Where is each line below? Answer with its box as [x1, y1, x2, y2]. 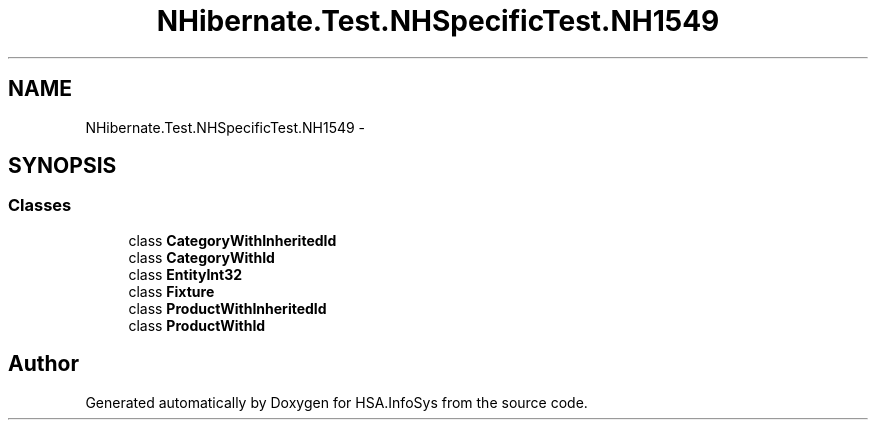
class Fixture [128, 282, 215, 300]
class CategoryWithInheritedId [128, 231, 337, 249]
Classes [8, 195, 72, 216]
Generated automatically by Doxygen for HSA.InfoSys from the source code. [85, 393, 588, 411]
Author [8, 351, 79, 377]
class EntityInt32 [128, 265, 243, 283]
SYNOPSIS [8, 153, 117, 179]
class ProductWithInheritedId [128, 299, 327, 317]
